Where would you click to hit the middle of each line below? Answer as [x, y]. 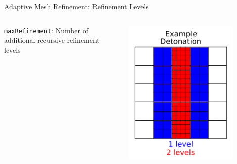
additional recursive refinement [52, 40]
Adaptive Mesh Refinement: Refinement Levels [76, 6]
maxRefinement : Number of [46, 30]
